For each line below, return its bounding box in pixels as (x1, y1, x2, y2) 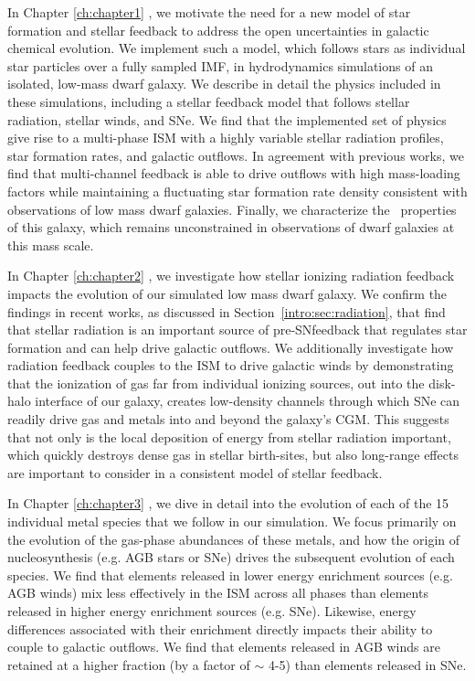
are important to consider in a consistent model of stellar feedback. (7, 463, 383, 482)
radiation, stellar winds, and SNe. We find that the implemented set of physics (7, 110, 447, 129)
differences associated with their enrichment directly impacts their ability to (7, 619, 433, 638)
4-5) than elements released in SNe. (268, 654, 467, 674)
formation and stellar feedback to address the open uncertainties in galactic (7, 20, 429, 39)
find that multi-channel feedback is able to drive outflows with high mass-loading (7, 164, 460, 183)
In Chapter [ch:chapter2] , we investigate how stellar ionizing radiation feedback (7, 266, 455, 285)
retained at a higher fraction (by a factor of (7, 654, 250, 674)
